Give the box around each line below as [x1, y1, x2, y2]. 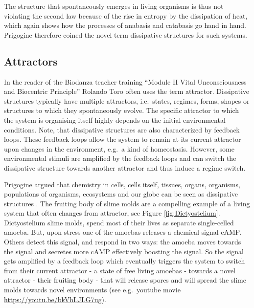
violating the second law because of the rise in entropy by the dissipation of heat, [4, 10, 248, 21]
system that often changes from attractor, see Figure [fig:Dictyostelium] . [4, 208, 220, 218]
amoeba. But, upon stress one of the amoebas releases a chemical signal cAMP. [4, 227, 242, 237]
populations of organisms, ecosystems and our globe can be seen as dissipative [4, 189, 238, 199]
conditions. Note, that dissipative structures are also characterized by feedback [4, 124, 240, 134]
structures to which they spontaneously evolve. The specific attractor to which [4, 105, 239, 115]
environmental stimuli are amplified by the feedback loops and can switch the [4, 153, 236, 163]
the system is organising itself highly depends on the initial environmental [4, 114, 226, 125]
